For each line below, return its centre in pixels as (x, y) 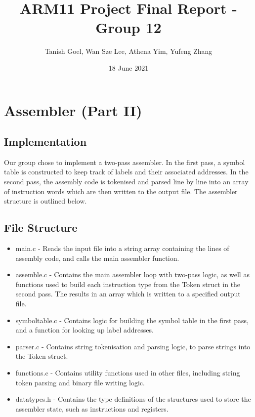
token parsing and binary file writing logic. (80, 382)
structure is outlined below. (45, 201)
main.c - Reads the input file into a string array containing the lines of (122, 248)
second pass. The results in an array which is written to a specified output (128, 294)
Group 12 (128, 27)
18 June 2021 (128, 67)
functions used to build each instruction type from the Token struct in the (128, 284)
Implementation (45, 142)
